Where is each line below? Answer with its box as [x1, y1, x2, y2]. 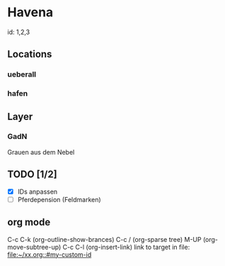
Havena [7, 4, 54, 21]
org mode [7, 216, 51, 228]
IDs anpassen [17, 187, 58, 196]
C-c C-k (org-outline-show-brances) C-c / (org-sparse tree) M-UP [7, 235, 202, 243]
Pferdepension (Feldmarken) [17, 195, 101, 204]
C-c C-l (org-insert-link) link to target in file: [62, 243, 190, 251]
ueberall [7, 70, 37, 79]
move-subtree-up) [7, 243, 62, 251]
